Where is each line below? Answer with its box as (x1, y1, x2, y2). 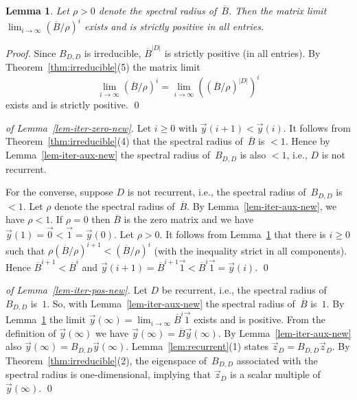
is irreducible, (84, 45, 141, 60)
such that (5, 243, 45, 257)
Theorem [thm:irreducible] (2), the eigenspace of (5, 353, 207, 367)
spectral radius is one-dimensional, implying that (5, 367, 211, 381)
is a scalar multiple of (230, 367, 321, 381)
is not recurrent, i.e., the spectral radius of (127, 185, 306, 199)
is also (240, 148, 266, 162)
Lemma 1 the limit (5, 312, 86, 327)
